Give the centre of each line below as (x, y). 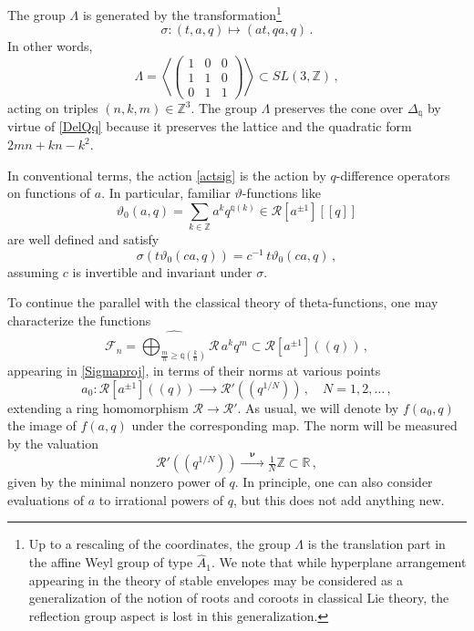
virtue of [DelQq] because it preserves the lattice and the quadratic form (210, 126)
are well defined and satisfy (83, 239)
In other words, (50, 46)
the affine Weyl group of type (111, 562)
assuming (33, 271)
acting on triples (53, 108)
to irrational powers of (161, 499)
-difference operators (393, 175)
